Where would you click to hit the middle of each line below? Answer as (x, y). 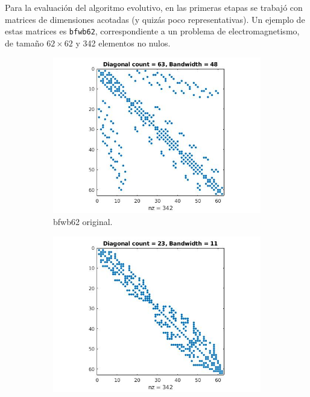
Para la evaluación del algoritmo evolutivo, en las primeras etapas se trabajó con (154, 7)
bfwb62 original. (83, 222)
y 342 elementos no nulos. (123, 43)
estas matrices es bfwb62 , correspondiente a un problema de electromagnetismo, (152, 31)
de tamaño (24, 43)
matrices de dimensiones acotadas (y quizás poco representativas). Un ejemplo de (155, 19)
